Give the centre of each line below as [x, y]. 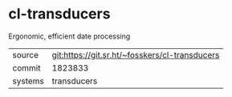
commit [26, 67]
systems [28, 81]
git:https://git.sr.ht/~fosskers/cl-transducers [136, 55]
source [25, 55]
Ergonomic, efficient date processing [69, 36]
